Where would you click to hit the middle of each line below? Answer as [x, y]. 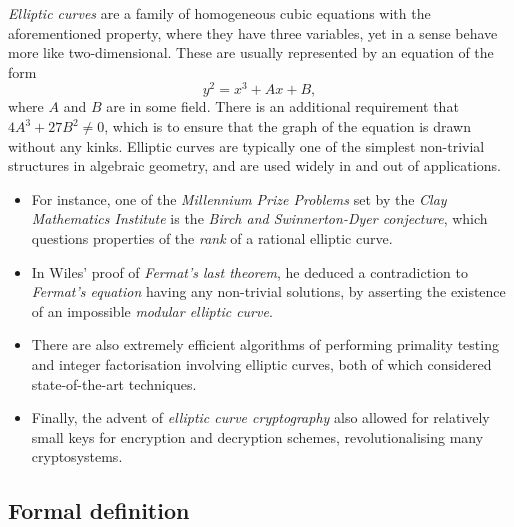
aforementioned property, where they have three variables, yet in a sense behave [253, 32]
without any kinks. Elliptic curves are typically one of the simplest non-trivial [246, 145]
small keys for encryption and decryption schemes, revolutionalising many [257, 436]
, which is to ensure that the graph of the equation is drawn [287, 126]
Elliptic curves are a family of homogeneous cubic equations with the [219, 13]
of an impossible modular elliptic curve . [152, 310]
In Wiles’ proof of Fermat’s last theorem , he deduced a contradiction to [249, 271]
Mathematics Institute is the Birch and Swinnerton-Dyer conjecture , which [259, 218]
